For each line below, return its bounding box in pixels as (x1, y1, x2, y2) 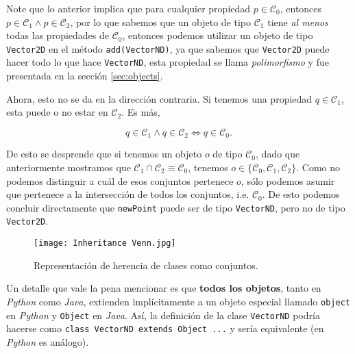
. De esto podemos (262, 187, 340, 201)
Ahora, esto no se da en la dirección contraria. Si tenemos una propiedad (6, 91, 313, 105)
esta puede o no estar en (6, 105, 108, 119)
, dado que (256, 147, 300, 161)
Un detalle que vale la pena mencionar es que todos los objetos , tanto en (6, 281, 321, 295)
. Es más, (121, 105, 160, 119)
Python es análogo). (6, 334, 89, 349)
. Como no (296, 160, 341, 174)
